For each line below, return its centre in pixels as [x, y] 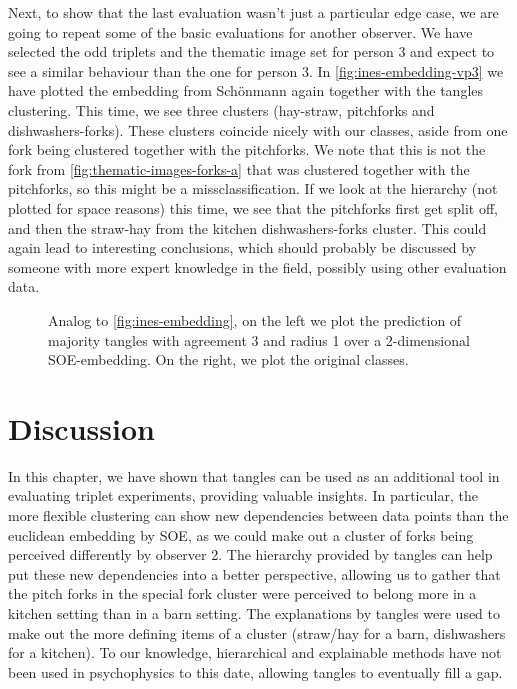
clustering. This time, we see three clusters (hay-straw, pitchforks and [221, 109]
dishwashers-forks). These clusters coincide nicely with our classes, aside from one [258, 129]
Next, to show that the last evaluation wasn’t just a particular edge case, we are [253, 12]
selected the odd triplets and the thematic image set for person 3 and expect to [251, 51]
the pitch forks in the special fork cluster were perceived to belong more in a [242, 593]
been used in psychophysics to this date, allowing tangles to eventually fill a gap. [255, 671]
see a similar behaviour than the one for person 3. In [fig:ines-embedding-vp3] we [256, 70]
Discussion [81, 427]
